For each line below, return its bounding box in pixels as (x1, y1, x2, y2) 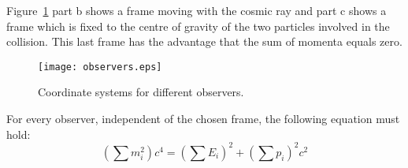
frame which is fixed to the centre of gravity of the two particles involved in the (6, 17, 390, 34)
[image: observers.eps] (38, 61, 162, 73)
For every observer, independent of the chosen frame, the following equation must (6, 110, 400, 127)
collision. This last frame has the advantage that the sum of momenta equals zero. (6, 33, 402, 50)
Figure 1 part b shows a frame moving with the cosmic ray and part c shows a (6, 2, 387, 18)
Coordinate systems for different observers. (38, 84, 244, 100)
